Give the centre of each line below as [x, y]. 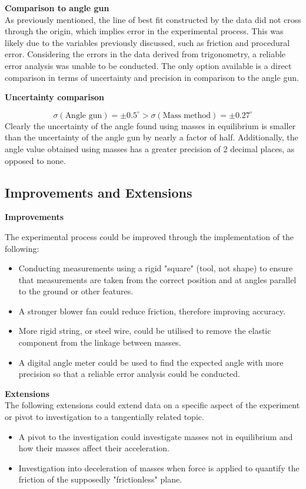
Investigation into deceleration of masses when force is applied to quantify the [159, 467]
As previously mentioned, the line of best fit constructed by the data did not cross [153, 19]
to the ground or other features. [76, 291]
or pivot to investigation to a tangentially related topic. [104, 417]
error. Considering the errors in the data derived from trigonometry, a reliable [145, 54]
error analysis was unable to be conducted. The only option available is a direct [148, 65]
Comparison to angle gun [57, 8]
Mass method [187, 115]
